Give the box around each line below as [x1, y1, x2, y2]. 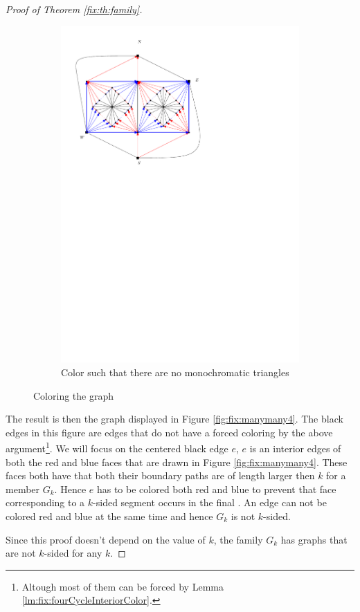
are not [6, 546, 36, 560]
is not [231, 508, 255, 523]
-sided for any [44, 546, 102, 560]
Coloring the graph [33, 388, 114, 402]
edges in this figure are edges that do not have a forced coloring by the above [6, 425, 333, 439]
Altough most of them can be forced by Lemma [21, 579, 224, 593]
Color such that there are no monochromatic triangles [61, 364, 289, 379]
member [6, 481, 40, 496]
